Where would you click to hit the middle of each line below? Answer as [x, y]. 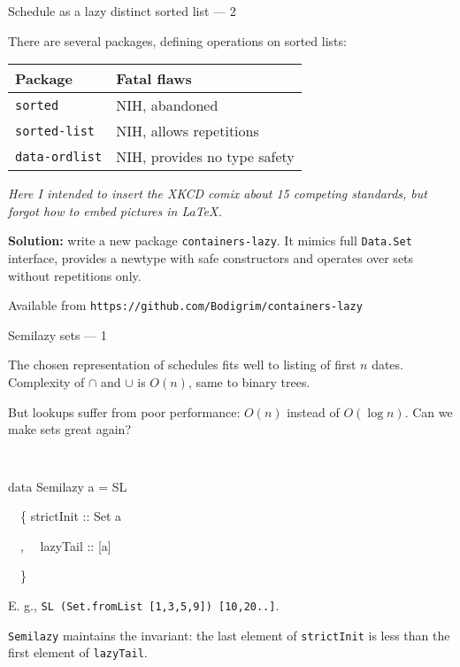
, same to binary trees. [249, 382]
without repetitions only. [75, 275]
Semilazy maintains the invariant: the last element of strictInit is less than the [229, 635]
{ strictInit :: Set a [71, 516]
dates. [387, 365]
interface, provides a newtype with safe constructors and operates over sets [211, 258]
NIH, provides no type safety [205, 157]
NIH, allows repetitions [188, 131]
